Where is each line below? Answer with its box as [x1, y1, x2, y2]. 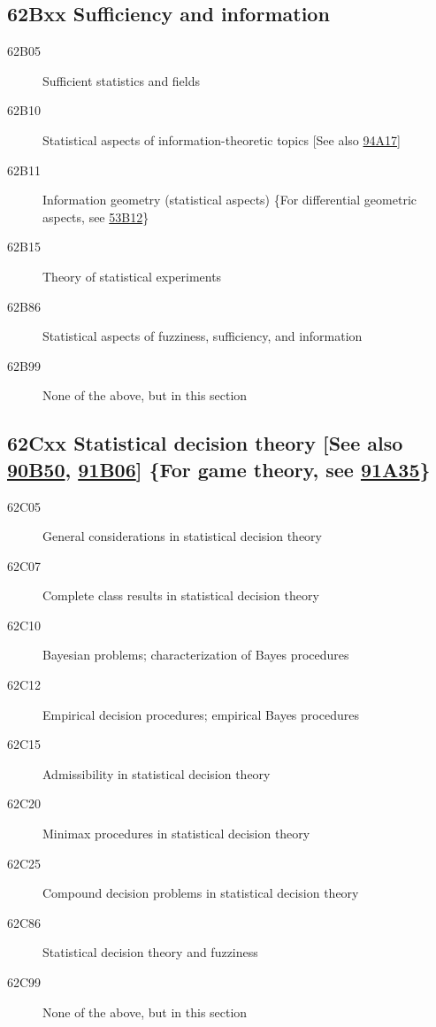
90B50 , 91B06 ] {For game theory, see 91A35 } [7, 455, 431, 483]
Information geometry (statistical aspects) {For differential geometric [42, 190, 417, 209]
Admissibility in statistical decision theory [42, 764, 271, 783]
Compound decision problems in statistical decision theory [42, 884, 359, 902]
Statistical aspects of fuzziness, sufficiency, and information [42, 327, 363, 345]
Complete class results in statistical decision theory [42, 586, 319, 605]
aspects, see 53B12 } [42, 207, 149, 226]
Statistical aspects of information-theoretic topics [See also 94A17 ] [42, 130, 401, 149]
